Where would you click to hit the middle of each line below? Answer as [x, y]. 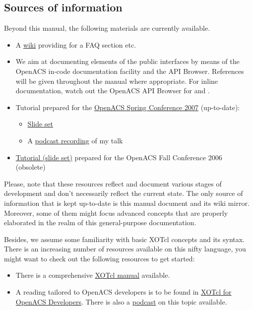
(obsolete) [31, 167]
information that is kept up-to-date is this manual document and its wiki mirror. [127, 203]
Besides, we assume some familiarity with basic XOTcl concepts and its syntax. [125, 239]
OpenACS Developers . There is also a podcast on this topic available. [121, 301]
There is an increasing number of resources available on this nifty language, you [125, 249]
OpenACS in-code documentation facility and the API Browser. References [130, 71]
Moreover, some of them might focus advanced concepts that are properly [116, 213]
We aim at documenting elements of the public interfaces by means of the [127, 61]
